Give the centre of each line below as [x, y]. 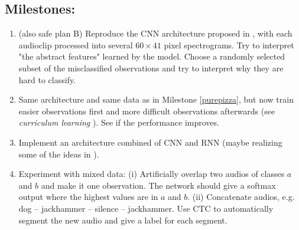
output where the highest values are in [88, 197]
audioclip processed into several [76, 45]
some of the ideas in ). [59, 154]
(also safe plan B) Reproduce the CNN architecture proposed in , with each [155, 33]
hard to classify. [47, 79]
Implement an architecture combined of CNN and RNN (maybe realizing [150, 142]
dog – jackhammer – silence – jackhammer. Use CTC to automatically [146, 208]
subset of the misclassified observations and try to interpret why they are [151, 68]
